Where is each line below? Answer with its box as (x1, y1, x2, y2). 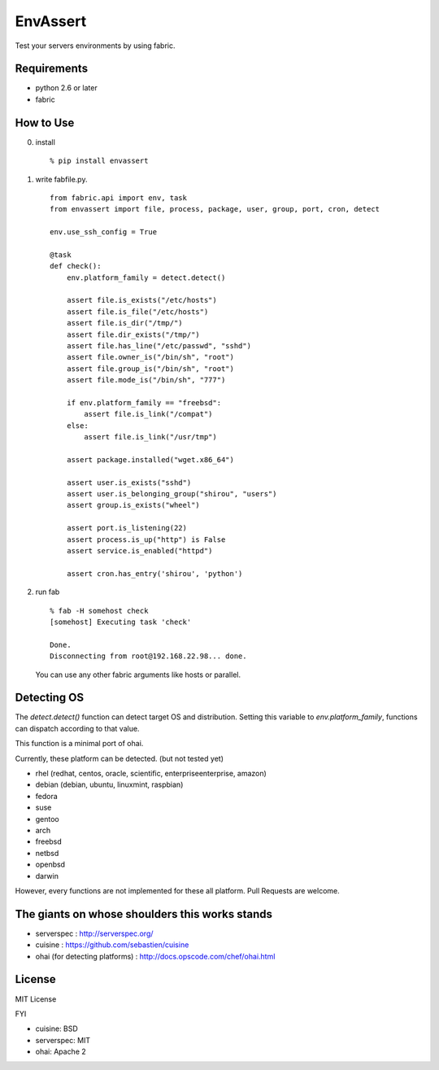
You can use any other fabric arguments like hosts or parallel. (35, 670, 241, 679)
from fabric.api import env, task (50, 193, 187, 203)
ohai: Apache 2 (35, 1046, 87, 1057)
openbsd (35, 859, 65, 870)
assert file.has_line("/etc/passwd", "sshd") (66, 342, 252, 350)
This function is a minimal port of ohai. (15, 739, 144, 749)
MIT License (15, 994, 57, 1004)
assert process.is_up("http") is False (66, 535, 226, 544)
